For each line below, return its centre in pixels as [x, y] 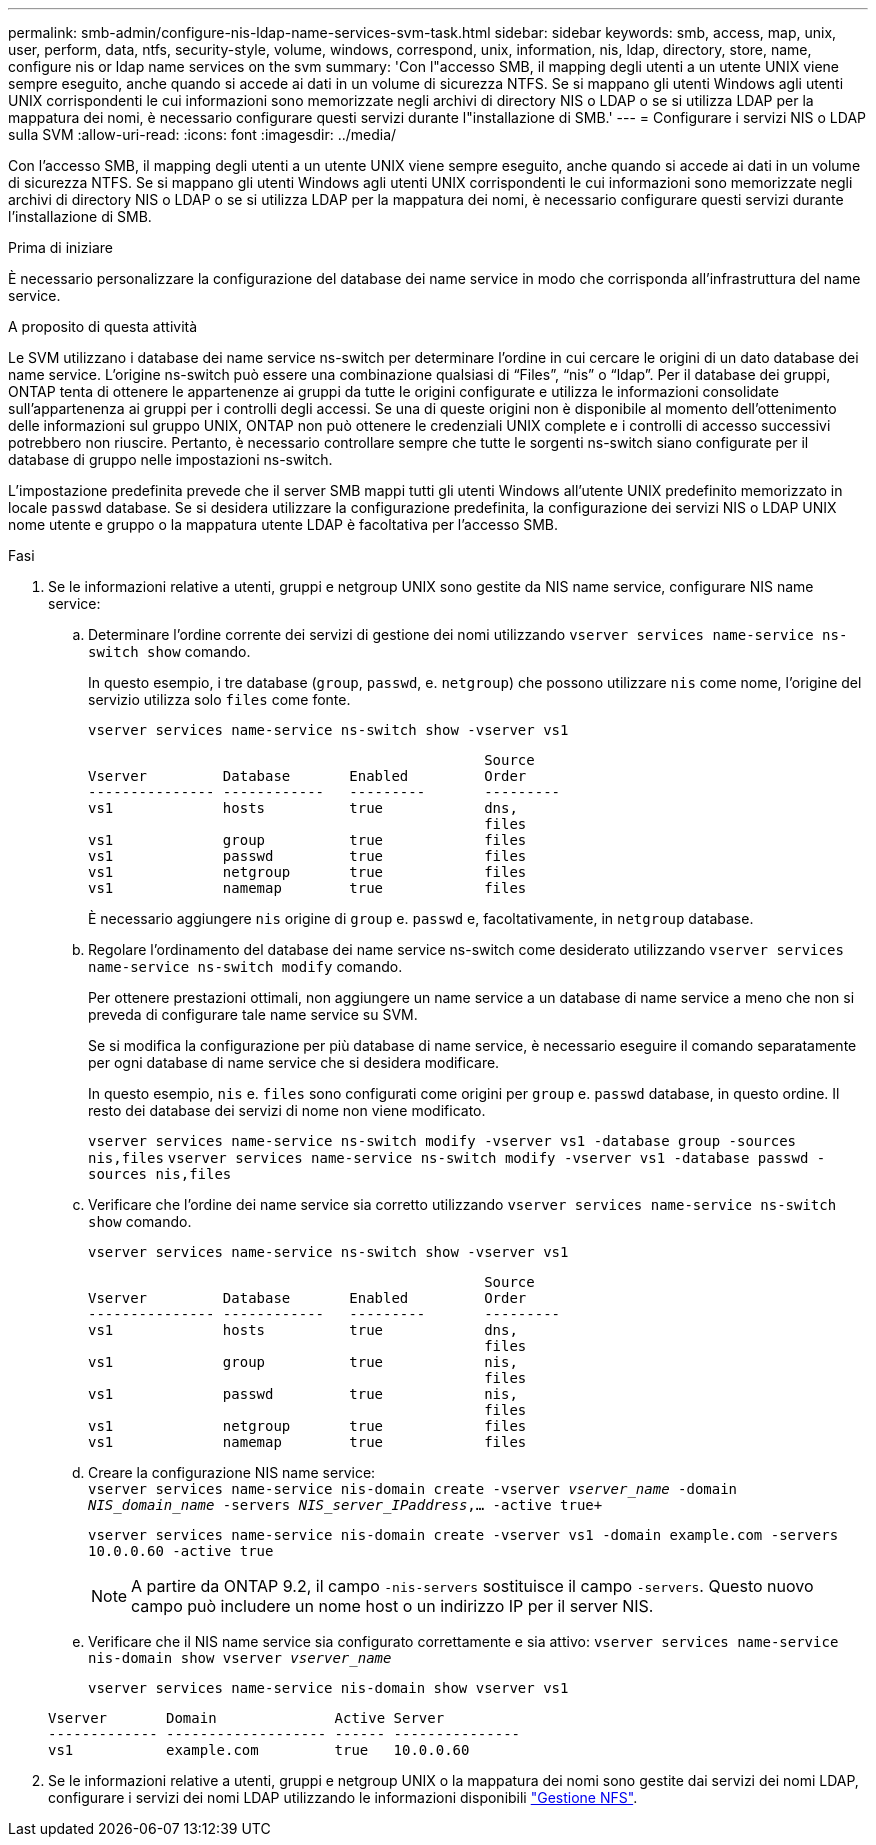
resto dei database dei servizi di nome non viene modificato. [287, 1110]
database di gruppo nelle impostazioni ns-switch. [170, 459]
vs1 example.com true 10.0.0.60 [259, 1750]
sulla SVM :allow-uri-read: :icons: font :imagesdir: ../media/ [202, 134]
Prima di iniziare [60, 247]
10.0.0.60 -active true [181, 1551]
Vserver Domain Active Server [246, 1718]
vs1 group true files [307, 840]
